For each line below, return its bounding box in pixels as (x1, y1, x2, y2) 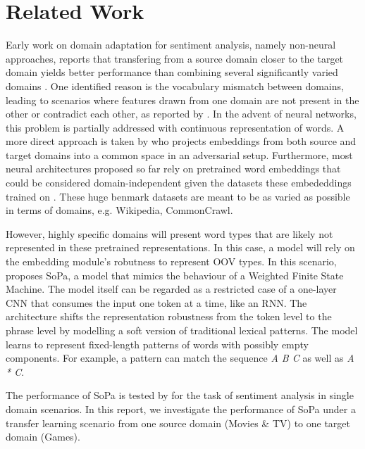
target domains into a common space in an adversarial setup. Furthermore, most (6, 147, 353, 162)
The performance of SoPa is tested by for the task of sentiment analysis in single (6, 388, 354, 403)
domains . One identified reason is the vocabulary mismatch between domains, (6, 78, 344, 93)
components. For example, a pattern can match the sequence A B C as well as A (6, 350, 354, 365)
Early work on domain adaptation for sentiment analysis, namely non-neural (6, 37, 336, 52)
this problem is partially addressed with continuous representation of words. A (6, 120, 345, 134)
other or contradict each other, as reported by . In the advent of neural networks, (6, 106, 357, 121)
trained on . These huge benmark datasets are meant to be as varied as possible (6, 189, 350, 203)
